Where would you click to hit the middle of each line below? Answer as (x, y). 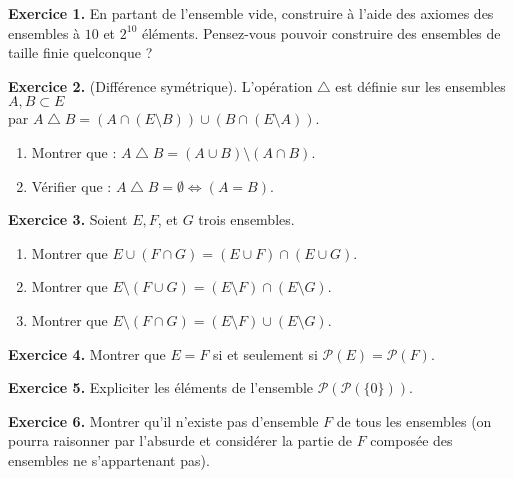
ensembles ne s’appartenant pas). (109, 459)
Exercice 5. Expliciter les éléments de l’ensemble (161, 387)
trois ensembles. (246, 219)
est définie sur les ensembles (420, 85)
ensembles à (44, 32)
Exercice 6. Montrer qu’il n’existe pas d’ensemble (163, 420)
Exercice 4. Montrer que (87, 353)
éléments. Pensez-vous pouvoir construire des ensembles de (321, 32)
